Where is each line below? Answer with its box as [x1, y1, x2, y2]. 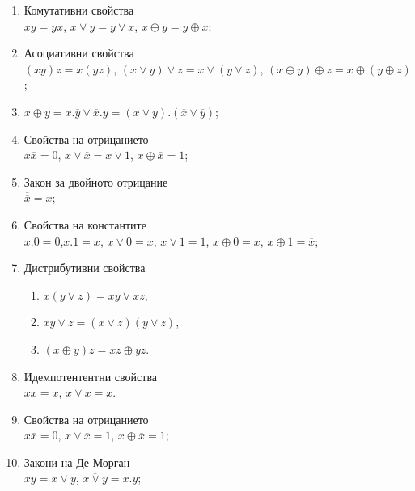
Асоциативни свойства [23, 44, 134, 61]
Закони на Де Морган [23, 453, 130, 470]
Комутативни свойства [23, 2, 134, 18]
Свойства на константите [23, 216, 146, 233]
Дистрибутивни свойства [23, 259, 146, 276]
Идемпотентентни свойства [23, 367, 158, 384]
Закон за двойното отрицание [23, 173, 168, 190]
